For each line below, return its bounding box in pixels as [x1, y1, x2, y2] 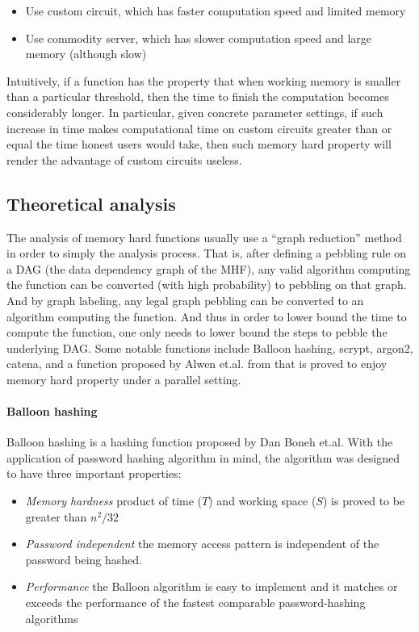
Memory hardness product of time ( [25, 492, 203, 509]
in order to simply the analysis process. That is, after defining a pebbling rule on [6, 245, 406, 262]
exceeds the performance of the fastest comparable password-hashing [25, 594, 366, 611]
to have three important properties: [6, 465, 182, 482]
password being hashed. [25, 550, 142, 567]
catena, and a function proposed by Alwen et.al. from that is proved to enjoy [6, 355, 388, 372]
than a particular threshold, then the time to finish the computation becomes [6, 88, 389, 105]
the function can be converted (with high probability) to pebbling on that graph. [6, 276, 407, 293]
